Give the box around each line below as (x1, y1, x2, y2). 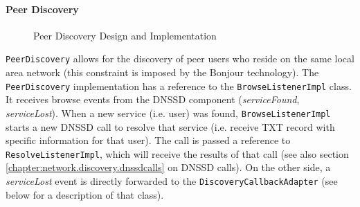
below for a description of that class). (6, 187, 164, 201)
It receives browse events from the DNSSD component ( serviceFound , (6, 92, 300, 107)
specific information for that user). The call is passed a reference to (6, 133, 291, 147)
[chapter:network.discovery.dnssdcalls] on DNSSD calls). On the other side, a (6, 160, 331, 174)
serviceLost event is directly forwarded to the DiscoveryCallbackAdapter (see (6, 173, 338, 188)
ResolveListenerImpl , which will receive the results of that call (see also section (6, 146, 349, 161)
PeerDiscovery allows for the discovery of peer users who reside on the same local (6, 51, 354, 66)
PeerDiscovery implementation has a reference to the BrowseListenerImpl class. (6, 78, 352, 93)
